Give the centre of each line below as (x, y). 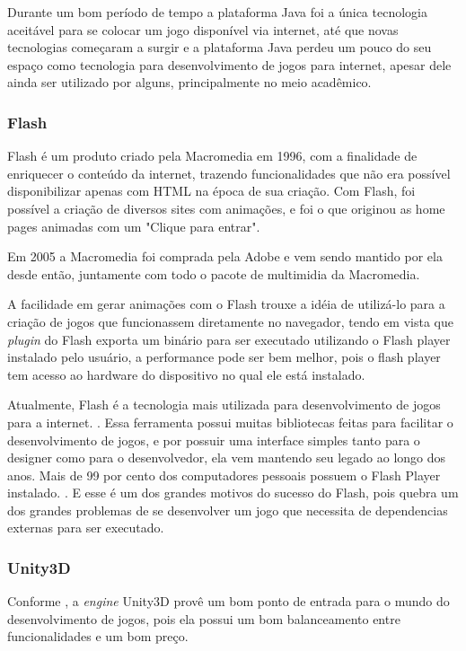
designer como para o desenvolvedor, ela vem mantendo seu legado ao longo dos (227, 457)
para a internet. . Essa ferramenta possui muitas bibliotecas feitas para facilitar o (230, 422)
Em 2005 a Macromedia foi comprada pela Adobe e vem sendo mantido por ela (225, 256)
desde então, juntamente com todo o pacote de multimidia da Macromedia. (214, 273)
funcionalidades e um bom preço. (98, 636)
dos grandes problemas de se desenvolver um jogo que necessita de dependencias (228, 510)
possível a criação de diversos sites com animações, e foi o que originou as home (226, 208)
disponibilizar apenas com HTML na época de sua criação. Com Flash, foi (211, 191)
